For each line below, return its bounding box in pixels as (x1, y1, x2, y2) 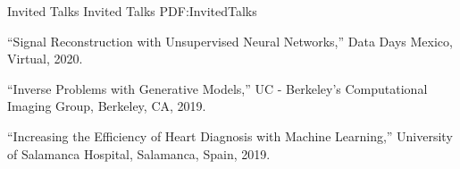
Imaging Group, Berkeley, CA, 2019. (7, 97, 206, 115)
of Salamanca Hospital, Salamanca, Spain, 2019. (7, 144, 271, 163)
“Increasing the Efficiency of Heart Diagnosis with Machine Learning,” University (7, 126, 453, 145)
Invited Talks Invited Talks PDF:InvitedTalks (7, 2, 257, 20)
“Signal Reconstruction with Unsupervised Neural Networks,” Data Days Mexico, (7, 31, 453, 50)
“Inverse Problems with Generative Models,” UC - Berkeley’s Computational (7, 79, 428, 97)
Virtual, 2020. (7, 49, 83, 68)
